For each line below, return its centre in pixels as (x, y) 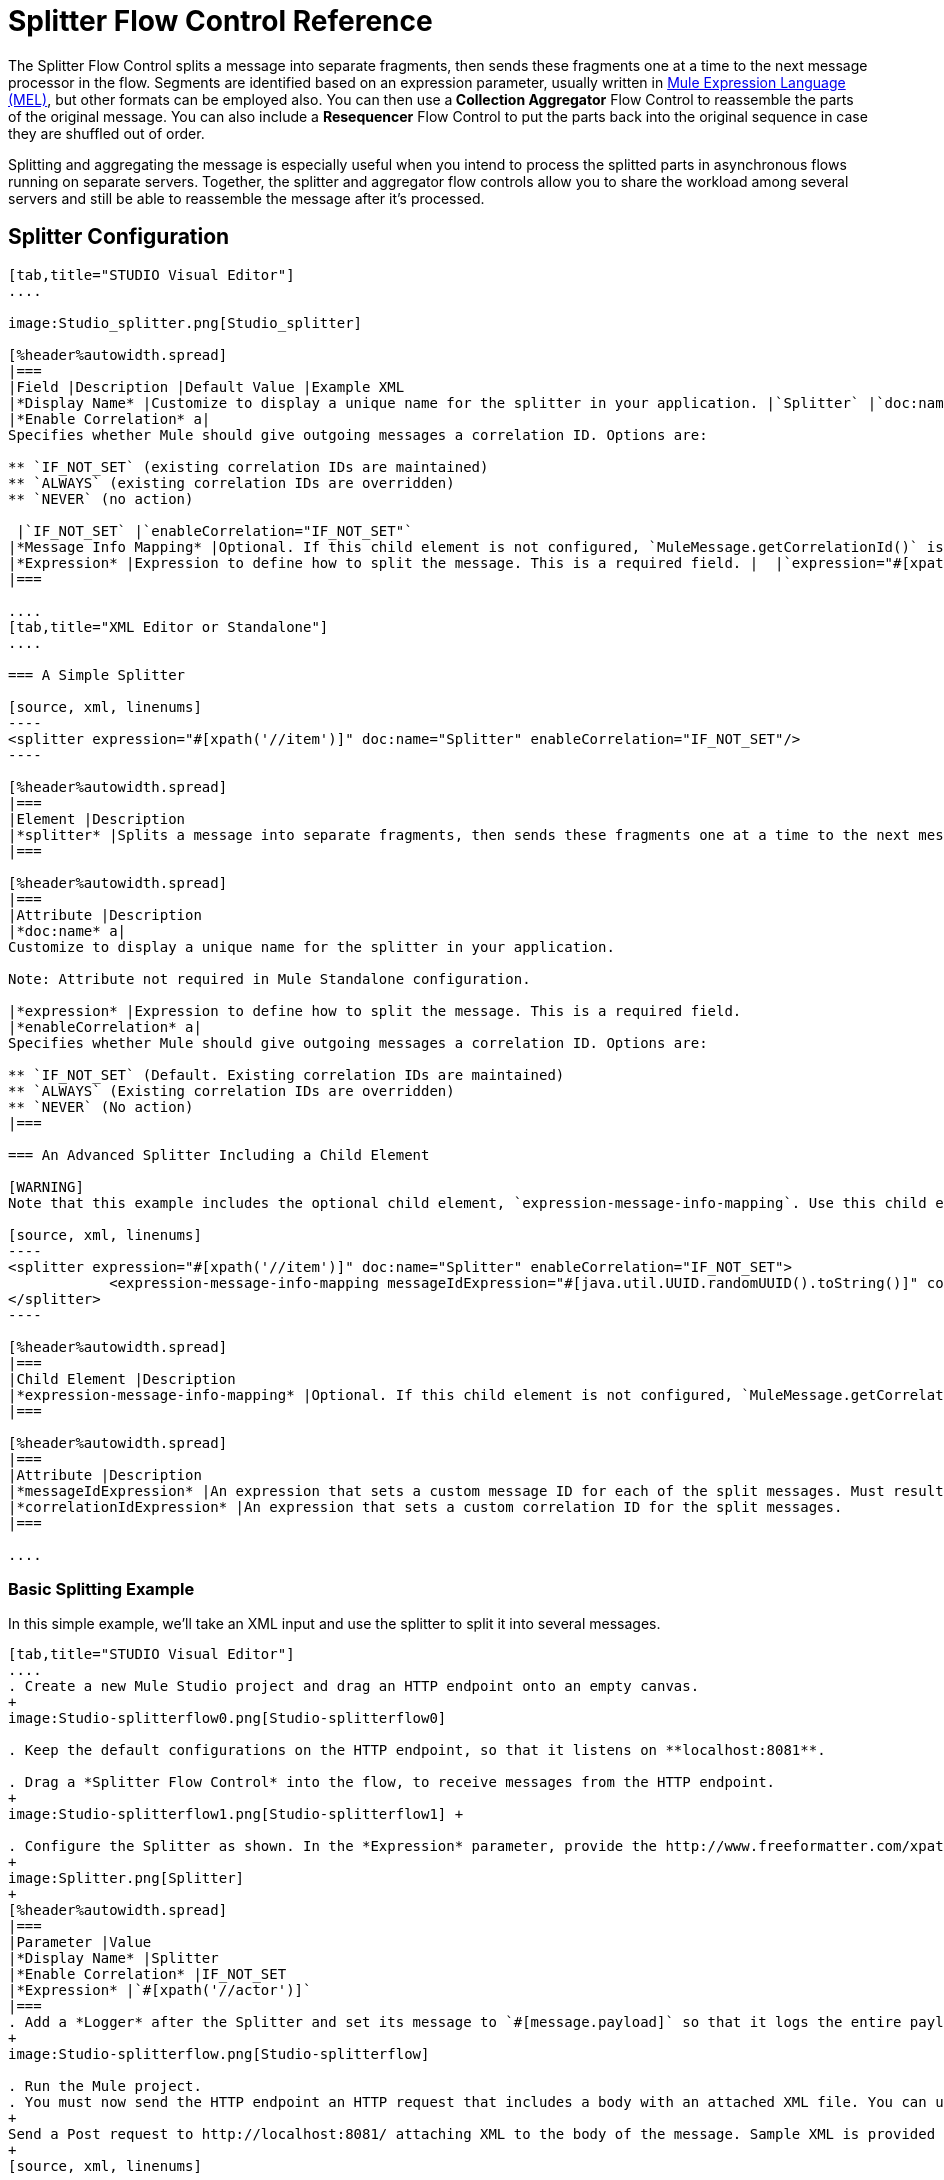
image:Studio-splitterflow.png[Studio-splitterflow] (219, 2054)
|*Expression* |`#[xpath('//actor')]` (160, 1990)
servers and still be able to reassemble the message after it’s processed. (246, 198)
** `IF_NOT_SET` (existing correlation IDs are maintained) (248, 466)
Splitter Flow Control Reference (220, 21)
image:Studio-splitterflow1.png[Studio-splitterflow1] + (236, 1814)
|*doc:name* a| (67, 930)
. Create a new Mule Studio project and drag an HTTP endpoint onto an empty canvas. (354, 1686)
